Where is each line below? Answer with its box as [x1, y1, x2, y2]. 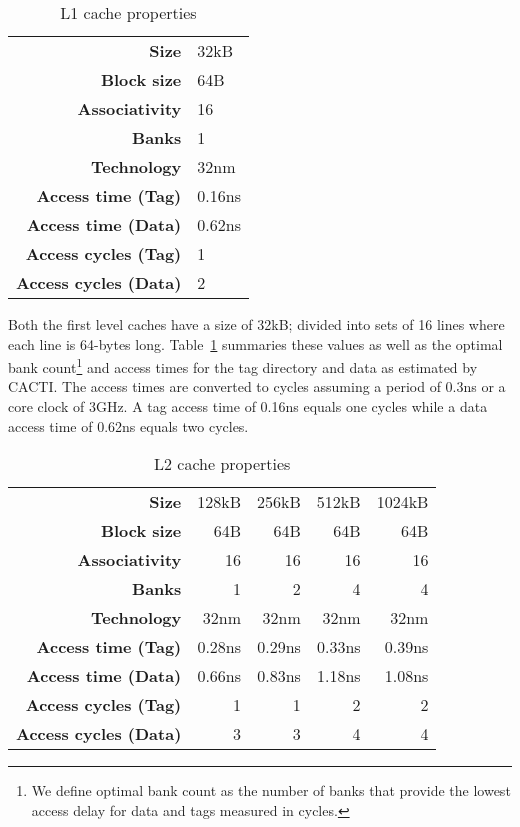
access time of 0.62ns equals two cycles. [8, 415, 249, 436]
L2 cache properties [154, 452, 291, 476]
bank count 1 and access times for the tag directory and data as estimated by [8, 354, 478, 377]
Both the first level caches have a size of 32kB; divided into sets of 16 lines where [8, 314, 505, 334]
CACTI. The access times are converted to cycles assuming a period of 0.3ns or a [8, 376, 506, 397]
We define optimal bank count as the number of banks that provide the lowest [31, 780, 511, 801]
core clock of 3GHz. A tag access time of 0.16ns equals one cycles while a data [8, 396, 488, 417]
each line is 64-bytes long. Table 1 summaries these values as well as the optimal [8, 333, 503, 354]
